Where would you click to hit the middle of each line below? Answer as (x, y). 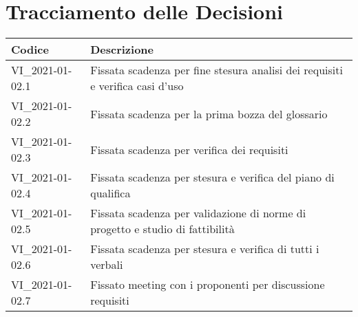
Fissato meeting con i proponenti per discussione (208, 285)
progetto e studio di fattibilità (162, 229)
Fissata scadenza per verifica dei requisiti (189, 149)
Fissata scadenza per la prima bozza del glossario (209, 113)
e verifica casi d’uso (137, 86)
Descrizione (122, 50)
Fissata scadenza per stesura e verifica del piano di (212, 177)
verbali (107, 265)
